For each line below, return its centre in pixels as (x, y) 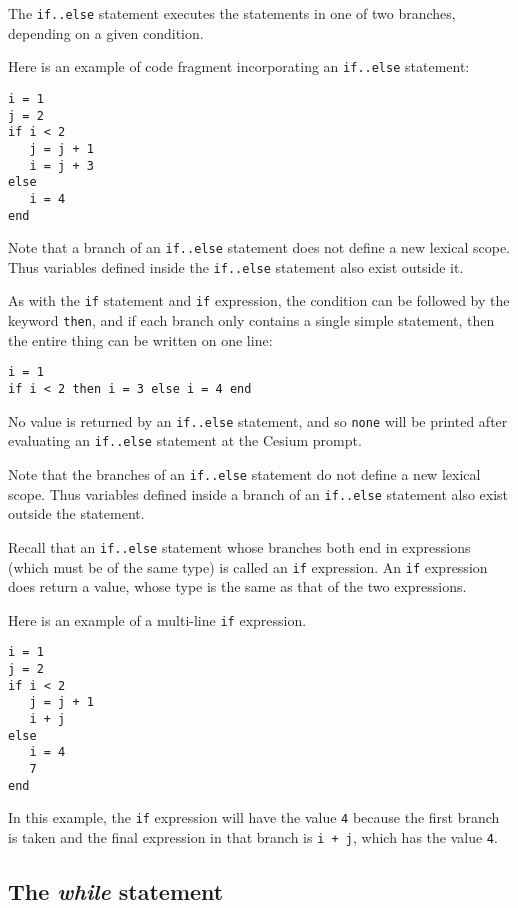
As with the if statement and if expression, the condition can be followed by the (259, 300)
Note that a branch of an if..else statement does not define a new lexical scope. (259, 247)
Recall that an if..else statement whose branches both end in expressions (239, 546)
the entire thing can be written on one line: (140, 339)
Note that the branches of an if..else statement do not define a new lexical (244, 474)
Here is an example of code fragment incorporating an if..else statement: (239, 66)
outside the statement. (76, 513)
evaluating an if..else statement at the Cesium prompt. (185, 440)
